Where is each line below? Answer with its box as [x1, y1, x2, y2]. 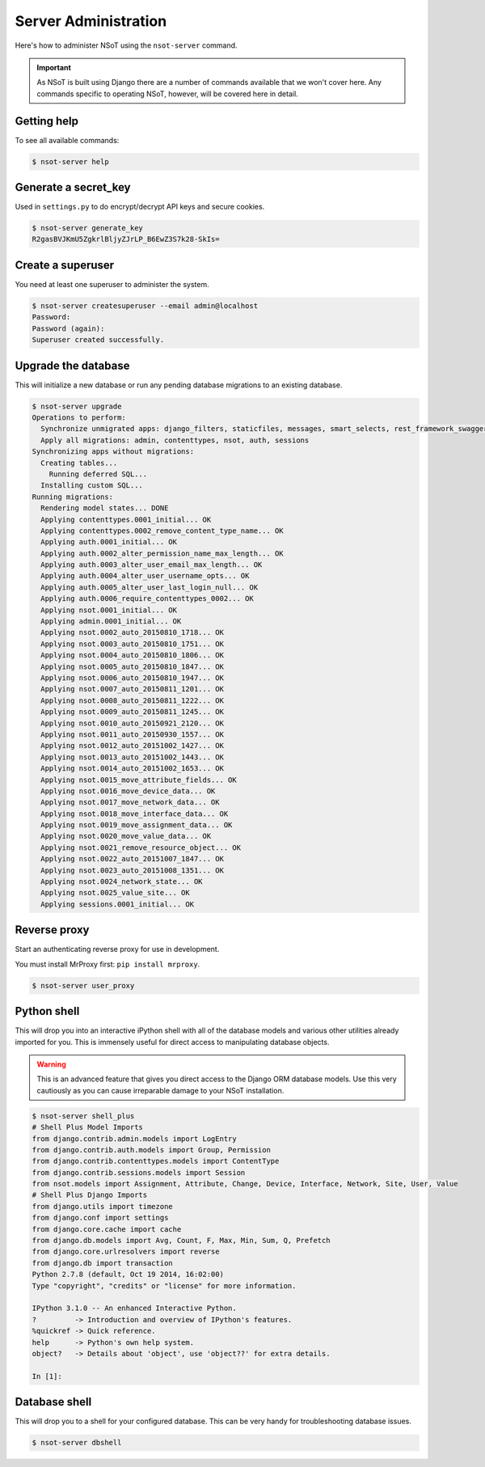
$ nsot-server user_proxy [32, 981, 135, 990]
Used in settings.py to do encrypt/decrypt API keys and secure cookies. [15, 202, 265, 212]
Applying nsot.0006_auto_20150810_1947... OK [40, 674, 224, 683]
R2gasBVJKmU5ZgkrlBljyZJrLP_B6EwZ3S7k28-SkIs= [32, 235, 220, 244]
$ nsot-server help [32, 157, 109, 166]
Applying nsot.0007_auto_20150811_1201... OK [40, 684, 224, 694]
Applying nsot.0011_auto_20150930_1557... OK [40, 729, 224, 739]
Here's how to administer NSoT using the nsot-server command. [15, 40, 238, 50]
